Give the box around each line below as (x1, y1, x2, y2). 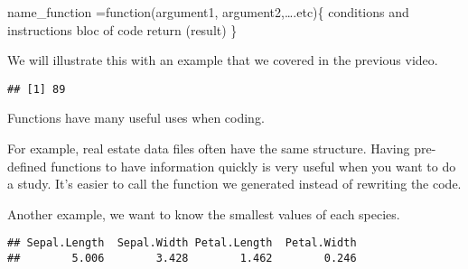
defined (7, 156, 47, 175)
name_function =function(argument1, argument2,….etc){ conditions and (7, 3, 409, 21)
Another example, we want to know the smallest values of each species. (7, 204, 400, 223)
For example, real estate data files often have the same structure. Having (7, 139, 410, 158)
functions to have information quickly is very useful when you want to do (51, 156, 456, 175)
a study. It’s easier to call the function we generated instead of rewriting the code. (7, 174, 462, 193)
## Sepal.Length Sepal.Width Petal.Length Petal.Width (7, 237, 357, 250)
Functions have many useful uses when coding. (7, 108, 265, 127)
